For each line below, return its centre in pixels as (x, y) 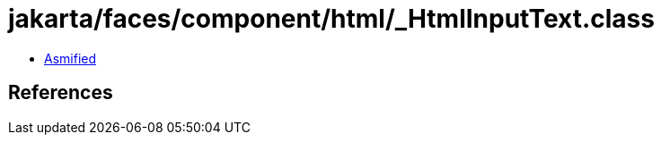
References (61, 93)
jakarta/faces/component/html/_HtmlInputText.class (331, 19)
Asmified (71, 58)
